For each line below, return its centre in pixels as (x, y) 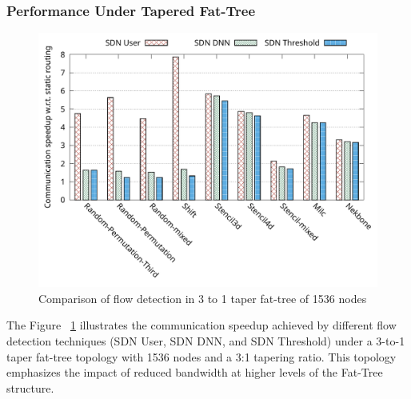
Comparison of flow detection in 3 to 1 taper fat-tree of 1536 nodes (203, 298)
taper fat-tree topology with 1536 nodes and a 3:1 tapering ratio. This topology (202, 356)
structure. (30, 387)
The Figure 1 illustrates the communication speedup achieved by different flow (202, 325)
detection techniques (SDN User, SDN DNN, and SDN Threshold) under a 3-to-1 (206, 341)
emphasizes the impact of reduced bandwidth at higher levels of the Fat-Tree (195, 372)
